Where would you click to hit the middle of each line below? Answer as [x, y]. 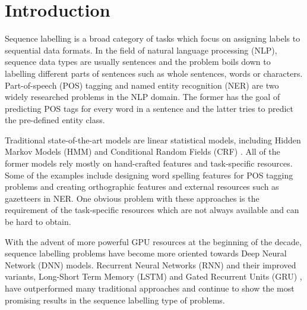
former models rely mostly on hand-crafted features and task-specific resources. [149, 163]
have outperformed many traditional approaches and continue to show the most [150, 288]
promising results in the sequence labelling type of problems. [115, 300]
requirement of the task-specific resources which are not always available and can [152, 210]
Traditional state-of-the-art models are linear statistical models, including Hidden [153, 140]
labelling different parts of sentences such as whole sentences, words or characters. [154, 73]
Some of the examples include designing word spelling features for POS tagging [149, 175]
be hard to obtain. [38, 222]
